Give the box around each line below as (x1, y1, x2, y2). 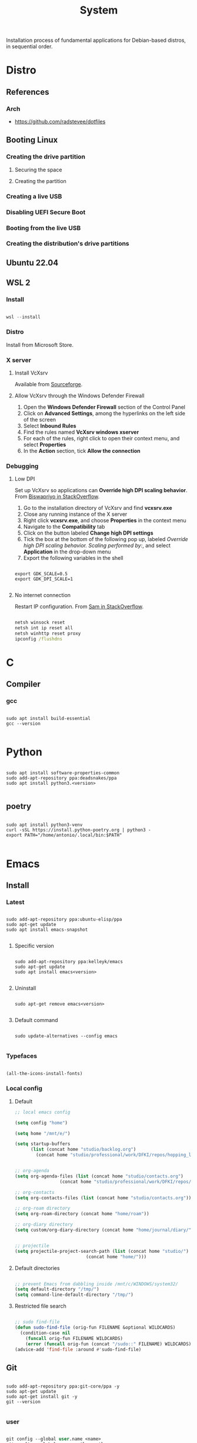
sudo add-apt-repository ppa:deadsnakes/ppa (6, 775, 117, 781)
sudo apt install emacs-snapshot (6, 927, 88, 933)
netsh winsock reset (14, 619, 65, 626)
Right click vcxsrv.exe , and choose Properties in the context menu (23, 517, 186, 524)
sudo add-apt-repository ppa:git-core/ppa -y (6, 1384, 119, 1389)
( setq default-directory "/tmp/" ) (14, 1286, 99, 1292)
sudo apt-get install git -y (6, 1394, 78, 1400)
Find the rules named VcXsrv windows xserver (23, 428, 139, 436)
